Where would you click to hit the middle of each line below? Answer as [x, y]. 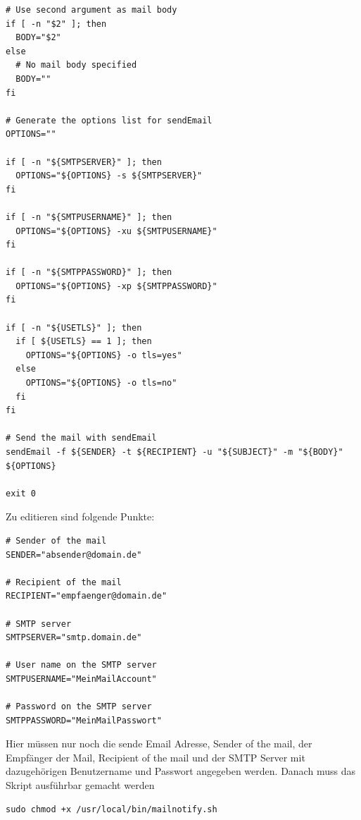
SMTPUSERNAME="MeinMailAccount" [81, 679]
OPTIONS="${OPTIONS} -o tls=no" [101, 383]
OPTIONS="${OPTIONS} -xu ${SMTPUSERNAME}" [116, 231]
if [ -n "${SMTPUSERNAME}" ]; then [89, 217]
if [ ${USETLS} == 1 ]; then [84, 342]
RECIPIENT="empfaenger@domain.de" [87, 596]
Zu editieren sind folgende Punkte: [80, 516]
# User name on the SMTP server [81, 665]
